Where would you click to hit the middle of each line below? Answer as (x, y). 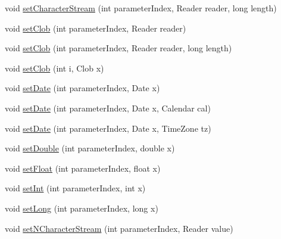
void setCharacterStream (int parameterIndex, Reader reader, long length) (141, 8)
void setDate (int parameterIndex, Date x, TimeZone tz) (108, 128)
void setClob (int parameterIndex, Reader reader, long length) (118, 48)
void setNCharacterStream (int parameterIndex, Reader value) (119, 228)
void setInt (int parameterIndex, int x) (75, 188)
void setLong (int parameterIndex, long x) (82, 208)
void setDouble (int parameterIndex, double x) (90, 148)
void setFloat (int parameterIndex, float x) (83, 168)
